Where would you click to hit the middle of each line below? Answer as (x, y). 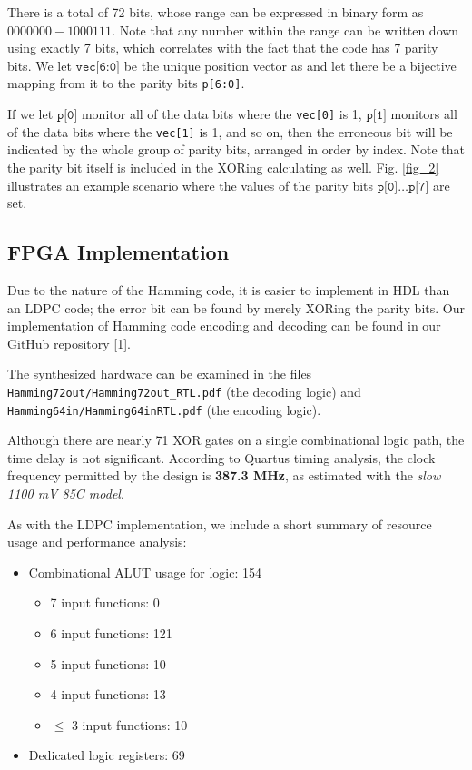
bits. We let (39, 65)
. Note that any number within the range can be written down (285, 30)
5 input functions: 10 (108, 663)
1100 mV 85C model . (66, 493)
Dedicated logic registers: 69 (107, 755)
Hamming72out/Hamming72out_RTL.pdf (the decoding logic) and (184, 391)
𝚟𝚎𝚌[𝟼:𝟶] (98, 67)
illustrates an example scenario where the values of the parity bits (191, 185)
